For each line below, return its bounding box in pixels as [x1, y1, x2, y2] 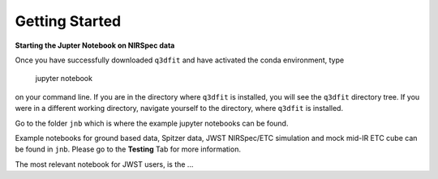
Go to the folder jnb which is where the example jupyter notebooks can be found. [15, 118, 289, 128]
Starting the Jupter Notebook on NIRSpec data [15, 40, 175, 50]
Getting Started [15, 12, 122, 30]
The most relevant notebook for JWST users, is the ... [15, 159, 194, 169]
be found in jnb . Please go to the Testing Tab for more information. [15, 144, 241, 154]
